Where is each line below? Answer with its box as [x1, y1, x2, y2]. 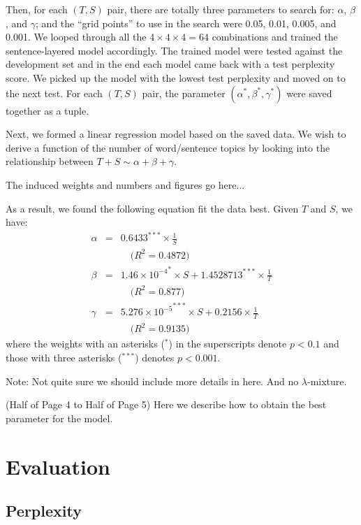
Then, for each [6, 2, 68, 16]
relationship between [6, 154, 94, 168]
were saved [286, 85, 332, 100]
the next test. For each [6, 85, 103, 100]
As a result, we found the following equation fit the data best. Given [6, 201, 299, 215]
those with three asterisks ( [6, 350, 122, 364]
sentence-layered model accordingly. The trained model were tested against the [6, 43, 343, 57]
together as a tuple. [6, 103, 89, 117]
